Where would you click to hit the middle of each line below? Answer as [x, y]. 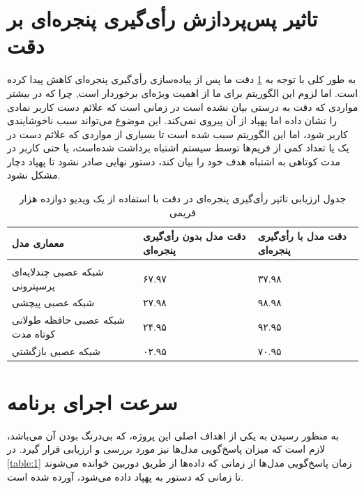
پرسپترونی [33, 285]
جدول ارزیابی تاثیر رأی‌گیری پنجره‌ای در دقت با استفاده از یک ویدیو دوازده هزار [183, 198]
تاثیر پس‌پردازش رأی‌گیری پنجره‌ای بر [162, 18]
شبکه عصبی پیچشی [53, 302]
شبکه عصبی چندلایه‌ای [58, 271]
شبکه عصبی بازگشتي [56, 351]
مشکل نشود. [34, 175]
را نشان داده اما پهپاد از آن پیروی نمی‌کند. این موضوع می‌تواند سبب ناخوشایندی [172, 120]
